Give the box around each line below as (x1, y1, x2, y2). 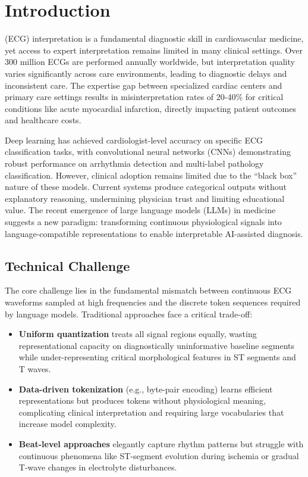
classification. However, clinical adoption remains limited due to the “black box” (5, 169, 297, 181)
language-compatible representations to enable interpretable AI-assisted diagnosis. (5, 227, 303, 239)
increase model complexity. (18, 417, 117, 430)
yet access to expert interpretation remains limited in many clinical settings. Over (5, 43, 303, 56)
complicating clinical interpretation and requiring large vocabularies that (18, 406, 284, 418)
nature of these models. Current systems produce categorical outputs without (5, 180, 287, 193)
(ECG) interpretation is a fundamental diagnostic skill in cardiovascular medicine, (5, 32, 304, 45)
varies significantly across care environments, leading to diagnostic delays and (5, 67, 287, 79)
